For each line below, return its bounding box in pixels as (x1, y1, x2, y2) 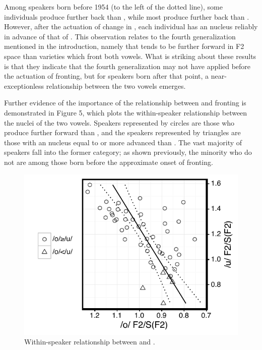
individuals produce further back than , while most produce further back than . (4, 11, 249, 22)
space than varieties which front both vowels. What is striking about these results (4, 50, 256, 61)
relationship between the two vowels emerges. (46, 80, 186, 91)
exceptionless (4, 80, 44, 91)
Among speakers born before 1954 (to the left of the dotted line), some (4, 2, 223, 12)
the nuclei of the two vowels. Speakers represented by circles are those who (4, 117, 235, 128)
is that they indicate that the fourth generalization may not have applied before (4, 61, 251, 71)
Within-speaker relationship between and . (24, 336, 155, 347)
